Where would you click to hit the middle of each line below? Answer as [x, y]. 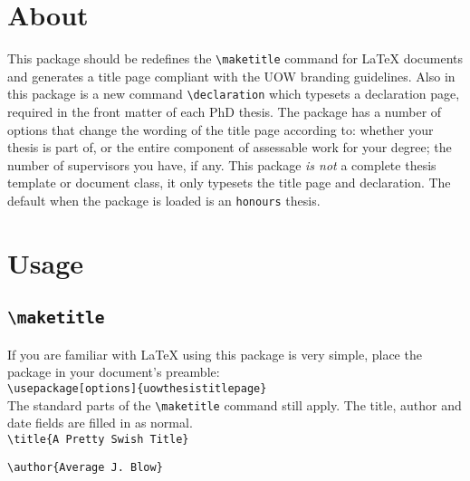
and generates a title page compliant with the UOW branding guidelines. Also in [231, 76]
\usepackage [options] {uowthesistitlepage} [137, 389]
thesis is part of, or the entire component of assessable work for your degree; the [230, 147]
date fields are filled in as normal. [100, 423]
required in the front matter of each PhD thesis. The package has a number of [225, 112]
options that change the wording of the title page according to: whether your [221, 129]
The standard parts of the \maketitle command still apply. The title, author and [235, 404]
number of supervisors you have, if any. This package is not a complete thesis [222, 164]
